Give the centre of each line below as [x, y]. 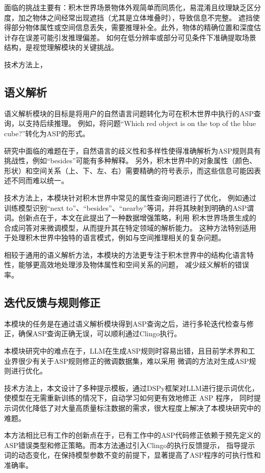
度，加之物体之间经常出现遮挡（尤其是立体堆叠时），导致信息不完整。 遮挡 [128, 17]
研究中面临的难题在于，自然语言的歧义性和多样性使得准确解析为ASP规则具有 [132, 150]
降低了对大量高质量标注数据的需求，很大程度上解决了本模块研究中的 [147, 408]
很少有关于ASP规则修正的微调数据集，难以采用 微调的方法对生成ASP [134, 360]
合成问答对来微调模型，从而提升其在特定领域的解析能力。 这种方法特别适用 [130, 227]
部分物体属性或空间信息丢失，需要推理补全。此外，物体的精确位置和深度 [132, 27]
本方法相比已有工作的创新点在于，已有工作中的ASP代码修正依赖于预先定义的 [132, 435]
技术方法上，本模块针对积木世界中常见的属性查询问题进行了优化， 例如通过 [130, 197]
